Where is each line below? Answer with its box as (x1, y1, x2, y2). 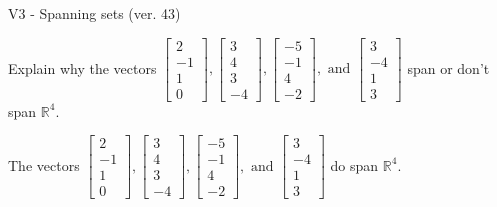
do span (330, 154, 379, 175)
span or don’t (407, 57, 490, 78)
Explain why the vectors (8, 57, 157, 78)
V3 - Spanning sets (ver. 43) (8, 3, 181, 23)
